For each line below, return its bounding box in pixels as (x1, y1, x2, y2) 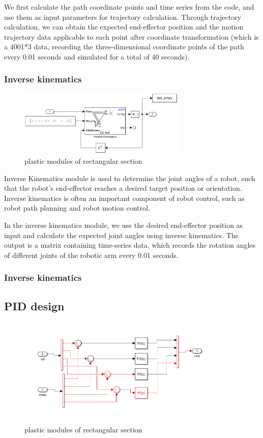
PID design (4, 298, 65, 313)
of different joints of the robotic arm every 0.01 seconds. (4, 249, 179, 260)
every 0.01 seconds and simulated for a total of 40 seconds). (4, 51, 190, 62)
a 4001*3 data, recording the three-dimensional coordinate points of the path (4, 41, 244, 52)
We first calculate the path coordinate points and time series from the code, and (4, 2, 254, 12)
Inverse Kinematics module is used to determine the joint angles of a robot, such (4, 172, 255, 183)
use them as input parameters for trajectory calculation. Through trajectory (4, 11, 242, 22)
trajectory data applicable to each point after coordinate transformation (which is (4, 31, 259, 42)
